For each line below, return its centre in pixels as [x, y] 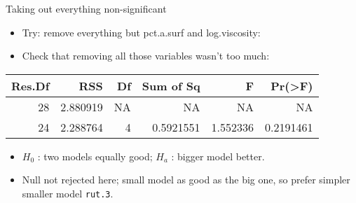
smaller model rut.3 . [68, 193]
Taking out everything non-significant [86, 8]
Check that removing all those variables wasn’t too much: [146, 56]
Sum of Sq [171, 85]
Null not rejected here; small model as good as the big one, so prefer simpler [186, 180]
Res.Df [30, 85]
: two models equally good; [95, 156]
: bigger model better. [218, 156]
